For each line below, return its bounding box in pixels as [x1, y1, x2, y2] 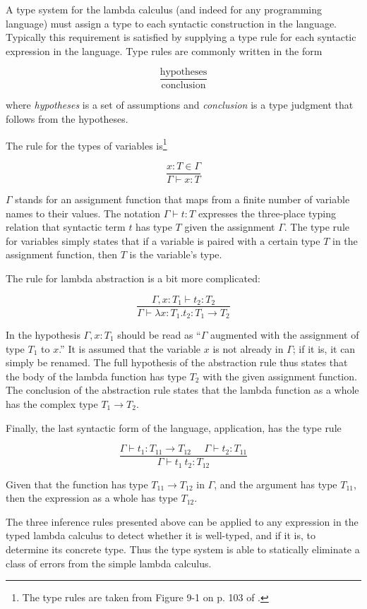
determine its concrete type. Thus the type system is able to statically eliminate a [6, 542, 360, 557]
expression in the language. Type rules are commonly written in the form [6, 43, 323, 58]
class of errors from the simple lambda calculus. [6, 555, 212, 570]
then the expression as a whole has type [6, 490, 178, 505]
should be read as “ [117, 327, 201, 342]
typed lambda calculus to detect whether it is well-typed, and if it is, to [6, 528, 315, 543]
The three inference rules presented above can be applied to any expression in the [6, 514, 359, 529]
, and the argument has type [214, 476, 337, 491]
